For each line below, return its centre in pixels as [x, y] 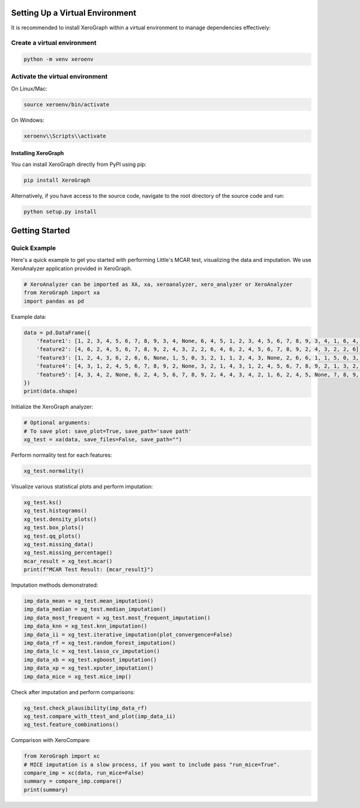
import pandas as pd [54, 301]
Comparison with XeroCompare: [51, 740]
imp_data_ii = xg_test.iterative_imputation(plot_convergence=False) [128, 634]
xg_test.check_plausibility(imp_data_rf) [85, 708]
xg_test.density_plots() [60, 519]
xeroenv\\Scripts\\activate [65, 136]
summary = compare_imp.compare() [73, 781]
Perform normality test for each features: [61, 455]
